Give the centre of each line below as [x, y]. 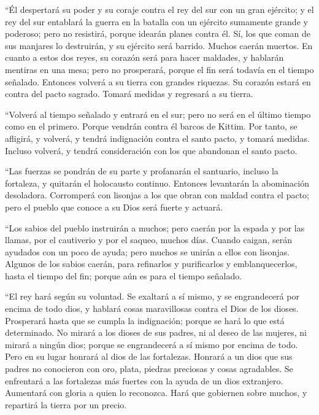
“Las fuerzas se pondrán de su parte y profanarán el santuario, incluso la [142, 171]
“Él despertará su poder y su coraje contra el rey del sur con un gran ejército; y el [159, 9]
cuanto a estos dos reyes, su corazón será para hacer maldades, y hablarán [144, 57]
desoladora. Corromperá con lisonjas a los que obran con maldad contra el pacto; [157, 195]
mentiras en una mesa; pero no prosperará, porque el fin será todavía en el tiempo [159, 69]
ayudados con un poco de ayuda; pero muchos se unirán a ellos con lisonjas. [148, 251]
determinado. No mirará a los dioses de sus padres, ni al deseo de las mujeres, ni [156, 332]
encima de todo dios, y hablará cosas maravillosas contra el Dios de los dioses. [152, 308]
